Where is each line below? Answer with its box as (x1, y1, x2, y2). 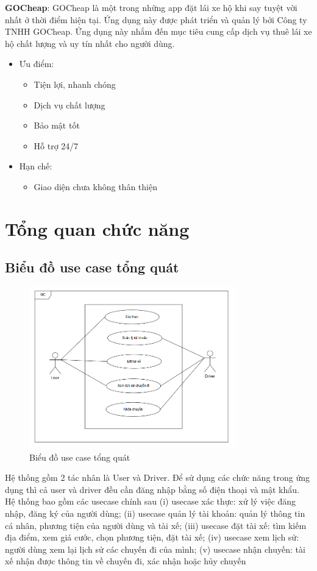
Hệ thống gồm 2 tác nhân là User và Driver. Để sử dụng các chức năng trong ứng (5, 471, 310, 484)
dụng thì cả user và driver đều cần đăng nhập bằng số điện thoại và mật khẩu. (5, 483, 299, 495)
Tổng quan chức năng (5, 216, 190, 241)
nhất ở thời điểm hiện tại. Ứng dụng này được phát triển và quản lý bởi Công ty (5, 13, 307, 26)
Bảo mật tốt (34, 119, 80, 132)
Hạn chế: (19, 160, 52, 172)
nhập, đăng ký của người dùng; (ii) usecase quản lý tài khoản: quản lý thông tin (5, 506, 305, 519)
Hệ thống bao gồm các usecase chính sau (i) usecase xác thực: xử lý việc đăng (5, 495, 296, 508)
